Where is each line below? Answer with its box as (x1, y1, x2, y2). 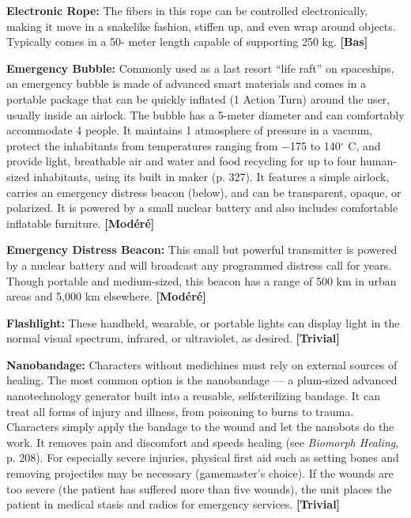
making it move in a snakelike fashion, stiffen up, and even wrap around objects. (6, 17, 396, 34)
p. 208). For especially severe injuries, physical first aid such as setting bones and (6, 449, 399, 466)
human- (360, 153, 397, 169)
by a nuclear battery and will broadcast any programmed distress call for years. (6, 256, 392, 273)
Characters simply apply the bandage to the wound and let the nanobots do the (6, 418, 394, 435)
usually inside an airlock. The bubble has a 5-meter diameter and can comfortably (6, 106, 405, 123)
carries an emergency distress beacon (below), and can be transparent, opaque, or (6, 183, 402, 200)
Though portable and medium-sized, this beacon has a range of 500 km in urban (6, 272, 397, 289)
